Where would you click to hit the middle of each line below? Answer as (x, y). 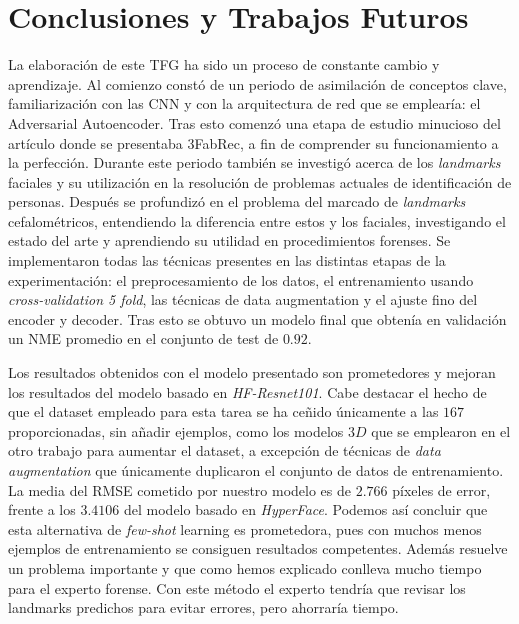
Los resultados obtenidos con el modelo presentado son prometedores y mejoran (252, 372)
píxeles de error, (441, 489)
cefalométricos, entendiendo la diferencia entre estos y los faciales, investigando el (257, 220)
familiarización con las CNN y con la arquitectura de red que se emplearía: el (244, 103)
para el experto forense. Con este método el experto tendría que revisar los (237, 587)
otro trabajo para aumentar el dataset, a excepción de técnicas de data (224, 450)
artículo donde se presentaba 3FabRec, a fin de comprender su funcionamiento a (253, 142)
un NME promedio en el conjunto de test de (143, 338)
